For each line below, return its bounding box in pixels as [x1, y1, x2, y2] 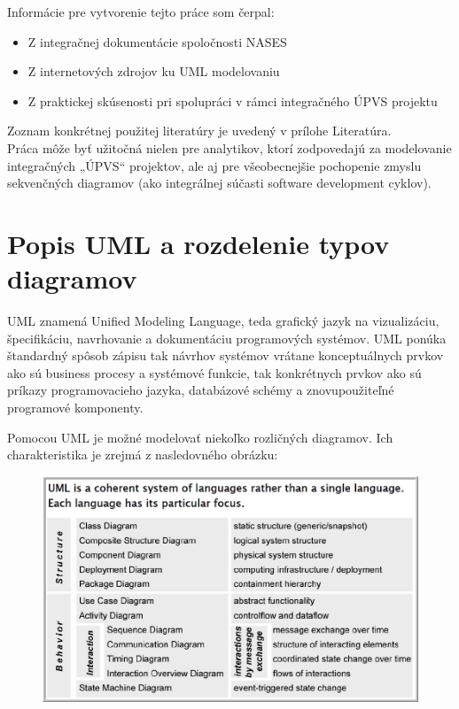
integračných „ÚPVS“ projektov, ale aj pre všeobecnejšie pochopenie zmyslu [7, 156, 422, 174]
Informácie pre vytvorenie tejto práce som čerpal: [7, 3, 275, 20]
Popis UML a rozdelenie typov [7, 225, 390, 261]
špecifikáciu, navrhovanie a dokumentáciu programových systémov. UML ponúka [7, 328, 447, 347]
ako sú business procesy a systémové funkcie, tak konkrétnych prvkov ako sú [7, 363, 422, 381]
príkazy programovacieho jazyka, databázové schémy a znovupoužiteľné [7, 381, 394, 399]
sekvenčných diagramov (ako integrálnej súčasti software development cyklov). [7, 173, 432, 192]
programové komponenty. [7, 398, 144, 417]
